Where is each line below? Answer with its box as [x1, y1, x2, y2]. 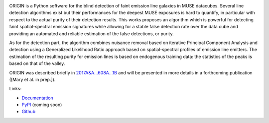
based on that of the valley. [9, 61, 65, 66]
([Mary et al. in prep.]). [9, 76, 56, 82]
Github [21, 109, 36, 115]
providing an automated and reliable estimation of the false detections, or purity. [9, 30, 174, 37]
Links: [9, 86, 22, 92]
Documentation [21, 95, 53, 101]
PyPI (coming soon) [21, 102, 62, 108]
